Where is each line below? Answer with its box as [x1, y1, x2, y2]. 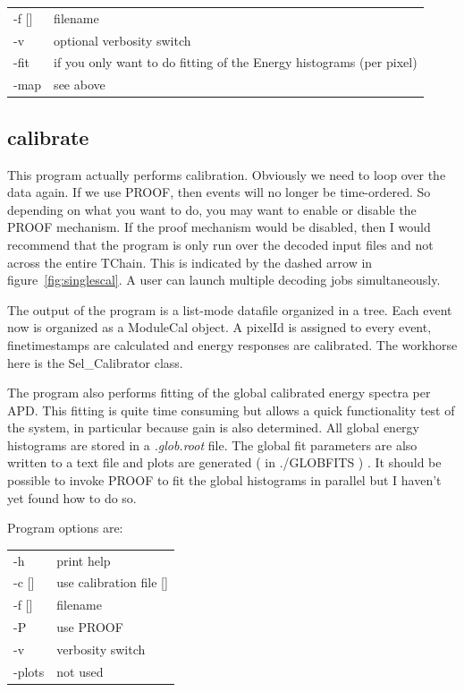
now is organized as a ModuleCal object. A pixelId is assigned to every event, [7, 318, 432, 337]
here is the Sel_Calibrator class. [7, 353, 183, 372]
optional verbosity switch [54, 30, 191, 49]
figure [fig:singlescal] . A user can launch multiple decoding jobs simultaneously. [7, 270, 441, 289]
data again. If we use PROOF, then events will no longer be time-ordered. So [7, 183, 431, 201]
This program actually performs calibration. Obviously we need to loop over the [7, 165, 446, 184]
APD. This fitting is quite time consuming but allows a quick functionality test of [7, 400, 455, 419]
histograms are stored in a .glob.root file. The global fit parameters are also [7, 435, 418, 454]
